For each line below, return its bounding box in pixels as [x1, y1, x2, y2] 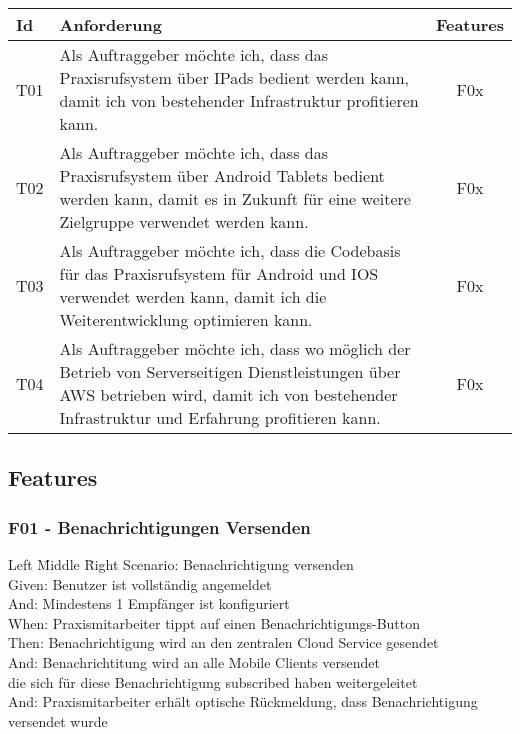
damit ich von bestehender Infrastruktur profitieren [59, 89, 419, 112]
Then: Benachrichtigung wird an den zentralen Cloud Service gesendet [8, 632, 439, 653]
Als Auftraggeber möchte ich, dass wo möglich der [59, 337, 411, 360]
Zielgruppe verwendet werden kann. [59, 210, 309, 233]
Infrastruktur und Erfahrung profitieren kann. [59, 406, 381, 429]
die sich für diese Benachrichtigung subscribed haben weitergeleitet [8, 671, 418, 692]
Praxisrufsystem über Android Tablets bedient [59, 164, 385, 187]
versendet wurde [8, 710, 108, 731]
